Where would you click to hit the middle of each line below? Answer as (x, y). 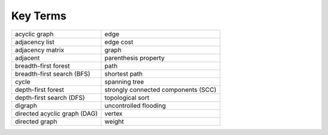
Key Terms (39, 16)
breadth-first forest (42, 65)
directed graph (36, 121)
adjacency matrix (39, 50)
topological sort (127, 97)
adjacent (27, 58)
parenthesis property (135, 58)
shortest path (123, 74)
